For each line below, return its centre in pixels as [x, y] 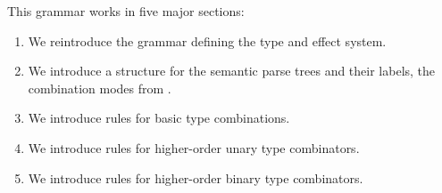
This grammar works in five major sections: [126, 11]
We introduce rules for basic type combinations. [159, 118]
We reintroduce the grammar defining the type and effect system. [207, 40]
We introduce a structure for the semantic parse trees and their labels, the [232, 71]
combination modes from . [100, 88]
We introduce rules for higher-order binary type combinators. [196, 177]
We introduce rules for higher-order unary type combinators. [194, 147]
